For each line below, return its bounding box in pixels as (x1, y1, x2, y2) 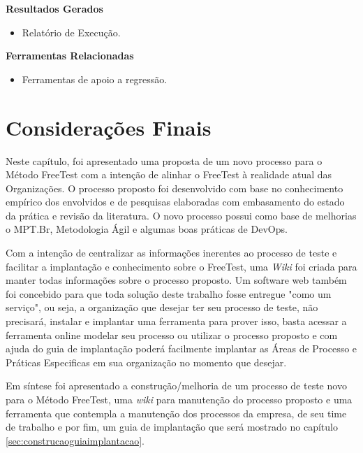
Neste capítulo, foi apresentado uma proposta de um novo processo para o (6, 153, 323, 168)
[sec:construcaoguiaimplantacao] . (6, 433, 145, 447)
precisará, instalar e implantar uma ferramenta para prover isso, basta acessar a (6, 314, 347, 329)
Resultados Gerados (6, 1, 103, 15)
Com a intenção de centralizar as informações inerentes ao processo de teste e (6, 245, 337, 260)
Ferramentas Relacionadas (6, 48, 134, 63)
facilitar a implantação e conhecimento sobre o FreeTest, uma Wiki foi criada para (6, 259, 357, 273)
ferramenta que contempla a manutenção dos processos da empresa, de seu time (6, 405, 347, 420)
